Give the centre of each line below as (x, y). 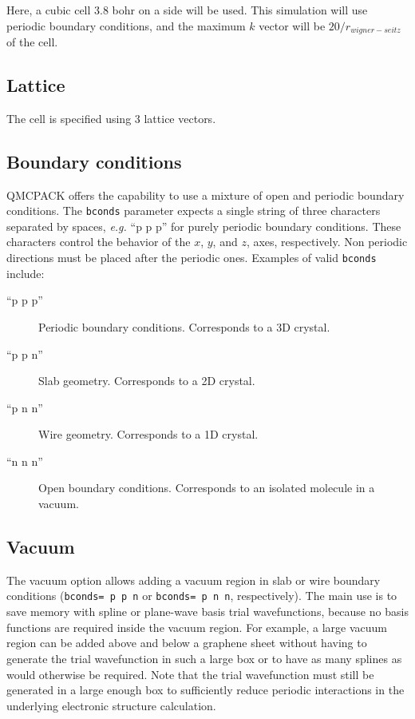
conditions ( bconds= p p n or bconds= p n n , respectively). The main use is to (202, 596)
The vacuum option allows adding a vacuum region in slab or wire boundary (194, 580)
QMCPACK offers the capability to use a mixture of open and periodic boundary (206, 195)
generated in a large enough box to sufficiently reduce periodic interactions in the (206, 690)
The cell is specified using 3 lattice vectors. (111, 118)
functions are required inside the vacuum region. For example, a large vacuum (197, 627)
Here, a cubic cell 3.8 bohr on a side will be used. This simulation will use (187, 10)
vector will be (292, 25)
